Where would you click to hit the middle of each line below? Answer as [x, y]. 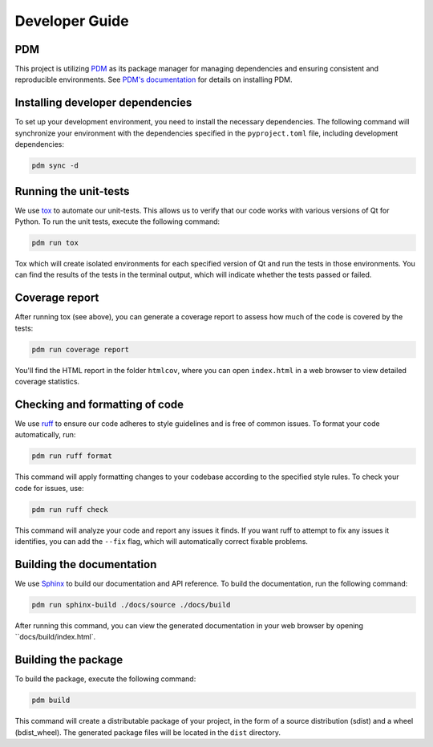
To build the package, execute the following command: [105, 679]
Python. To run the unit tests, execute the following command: [117, 221]
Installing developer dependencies [103, 103]
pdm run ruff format [72, 456]
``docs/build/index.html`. [55, 637]
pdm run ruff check [70, 509]
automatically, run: [45, 435]
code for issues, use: [49, 488]
